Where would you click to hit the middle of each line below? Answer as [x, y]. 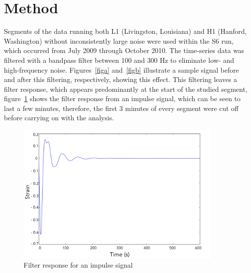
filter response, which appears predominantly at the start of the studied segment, [126, 89]
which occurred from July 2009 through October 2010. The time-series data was [124, 50]
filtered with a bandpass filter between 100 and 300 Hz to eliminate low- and [119, 60]
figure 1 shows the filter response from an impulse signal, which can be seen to [122, 98]
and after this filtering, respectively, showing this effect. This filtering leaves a [121, 79]
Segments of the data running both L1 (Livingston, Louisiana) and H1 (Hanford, [125, 31]
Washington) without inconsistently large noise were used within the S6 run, [119, 41]
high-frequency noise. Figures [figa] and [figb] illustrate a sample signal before [122, 69]
